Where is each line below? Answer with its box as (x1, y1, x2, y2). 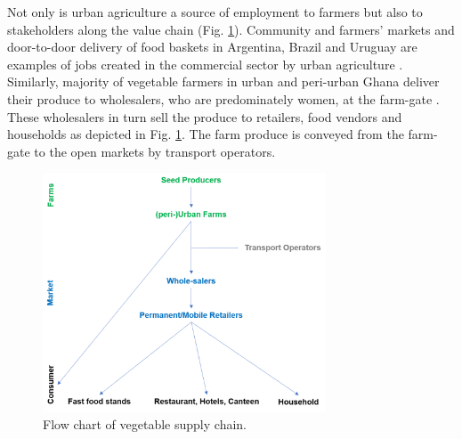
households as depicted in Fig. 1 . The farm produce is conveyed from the (7, 125, 404, 143)
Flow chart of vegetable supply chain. (43, 414, 247, 433)
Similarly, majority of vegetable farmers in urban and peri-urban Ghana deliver (7, 72, 440, 91)
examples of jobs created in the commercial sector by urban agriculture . (7, 54, 403, 73)
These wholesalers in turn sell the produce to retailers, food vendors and (7, 107, 402, 126)
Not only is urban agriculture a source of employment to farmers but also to (7, 3, 423, 20)
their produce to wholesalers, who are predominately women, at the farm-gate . (7, 89, 440, 108)
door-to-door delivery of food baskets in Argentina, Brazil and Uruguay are (7, 37, 417, 56)
